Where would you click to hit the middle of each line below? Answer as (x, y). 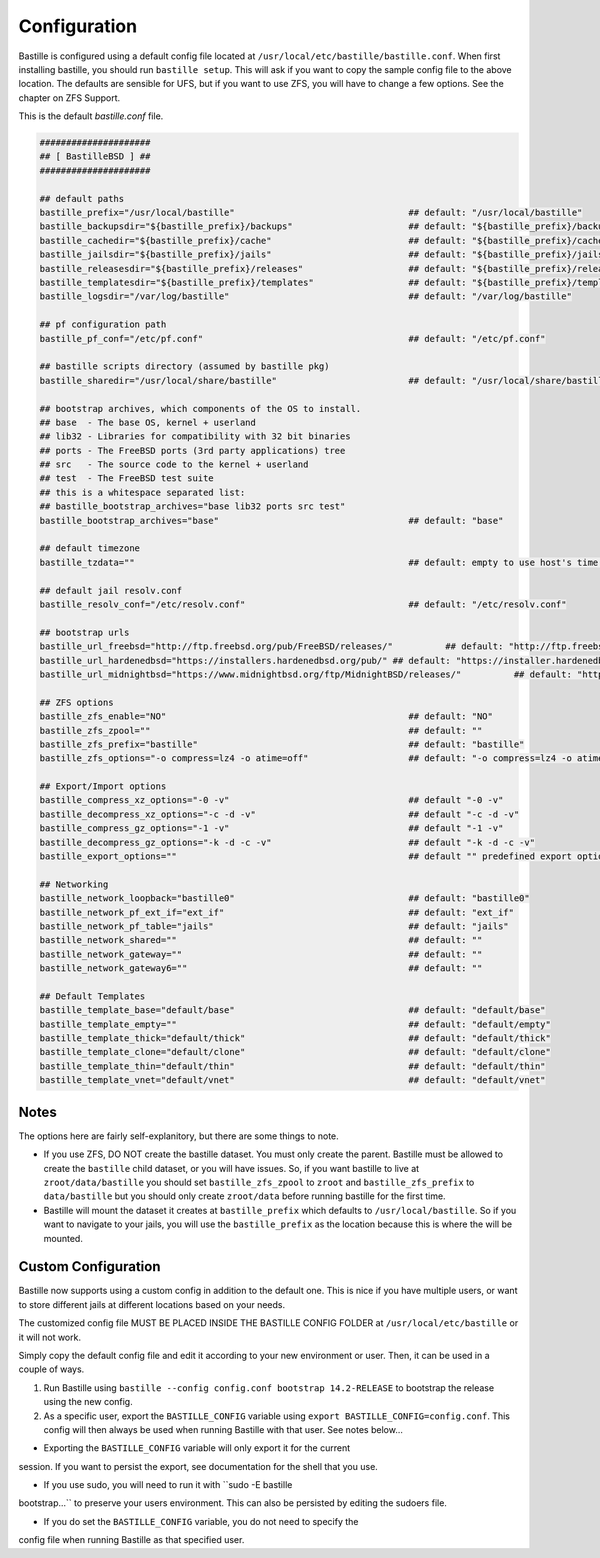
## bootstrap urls (84, 632)
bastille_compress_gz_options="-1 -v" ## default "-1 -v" (271, 828)
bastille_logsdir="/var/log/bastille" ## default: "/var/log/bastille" (305, 296)
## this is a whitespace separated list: (142, 492)
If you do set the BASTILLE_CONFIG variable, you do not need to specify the (201, 1521)
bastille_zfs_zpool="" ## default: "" (261, 730)
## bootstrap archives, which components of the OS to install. (200, 408)
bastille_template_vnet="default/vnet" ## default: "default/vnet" (292, 1080)
